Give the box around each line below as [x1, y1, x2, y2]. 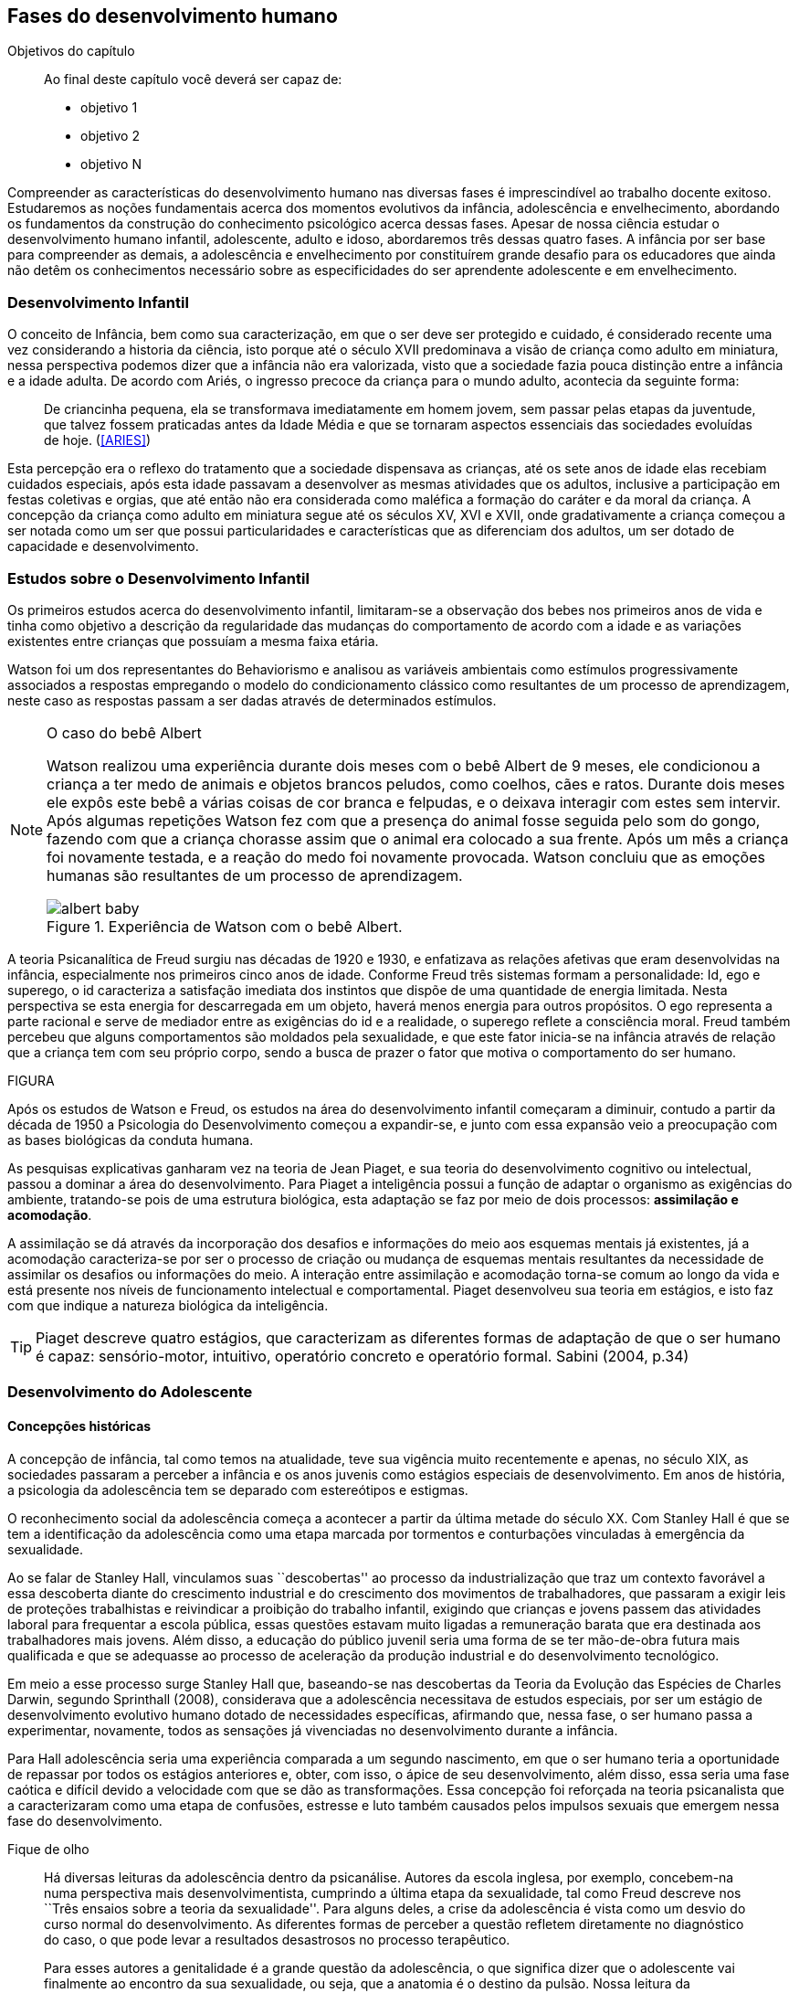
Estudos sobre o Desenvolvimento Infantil [7, 568, 310, 588]
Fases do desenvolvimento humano [7, 5, 338, 27]
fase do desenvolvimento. [7, 1812, 163, 1829]
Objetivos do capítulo [7, 43, 135, 59]
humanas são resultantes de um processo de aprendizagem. [47, 865, 463, 885]
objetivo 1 [80, 100, 138, 116]
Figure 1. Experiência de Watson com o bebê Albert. [47, 917, 403, 936]
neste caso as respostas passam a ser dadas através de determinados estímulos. [7, 692, 497, 708]
